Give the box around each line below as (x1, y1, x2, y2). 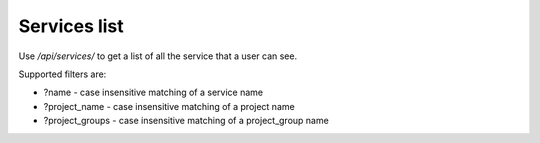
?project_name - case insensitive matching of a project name (43, 100, 295, 112)
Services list (18, 15, 124, 37)
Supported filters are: (18, 68, 107, 80)
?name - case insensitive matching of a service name (43, 86, 264, 99)
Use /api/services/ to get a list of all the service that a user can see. (18, 50, 298, 62)
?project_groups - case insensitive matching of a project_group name (43, 115, 329, 127)
